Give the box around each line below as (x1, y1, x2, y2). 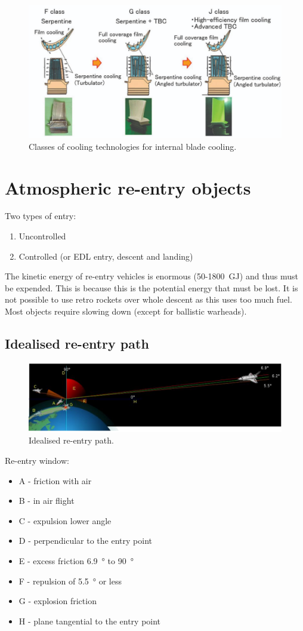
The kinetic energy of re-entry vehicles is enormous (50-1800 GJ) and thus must (5, 270, 298, 282)
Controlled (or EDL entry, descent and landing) (18, 250, 193, 262)
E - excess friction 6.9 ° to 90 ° (18, 554, 134, 567)
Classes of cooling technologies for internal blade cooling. (29, 140, 237, 152)
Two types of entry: (5, 210, 76, 222)
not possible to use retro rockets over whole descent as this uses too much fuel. (5, 293, 292, 306)
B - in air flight (18, 494, 75, 507)
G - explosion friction (18, 595, 97, 607)
